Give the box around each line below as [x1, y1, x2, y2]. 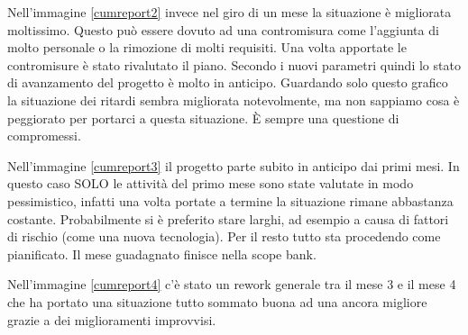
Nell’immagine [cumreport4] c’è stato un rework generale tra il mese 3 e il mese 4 [7, 275, 456, 294]
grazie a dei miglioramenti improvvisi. [7, 310, 216, 329]
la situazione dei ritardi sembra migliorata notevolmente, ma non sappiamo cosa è [7, 90, 460, 109]
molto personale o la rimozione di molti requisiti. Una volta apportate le [7, 38, 407, 57]
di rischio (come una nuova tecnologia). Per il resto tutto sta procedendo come [7, 227, 441, 246]
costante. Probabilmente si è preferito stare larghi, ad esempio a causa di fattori [7, 209, 449, 228]
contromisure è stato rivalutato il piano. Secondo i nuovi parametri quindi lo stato [7, 55, 461, 74]
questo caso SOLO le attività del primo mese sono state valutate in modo [7, 174, 414, 193]
